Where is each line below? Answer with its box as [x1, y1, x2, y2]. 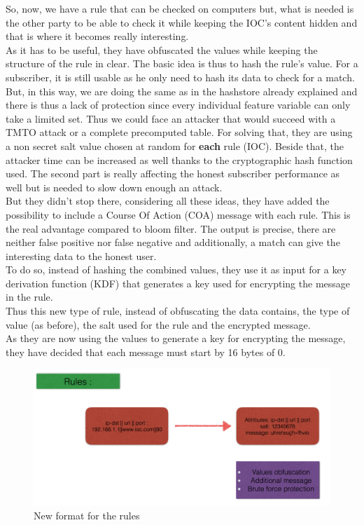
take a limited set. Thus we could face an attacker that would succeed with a [6, 111, 336, 125]
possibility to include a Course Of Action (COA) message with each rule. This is [6, 207, 351, 221]
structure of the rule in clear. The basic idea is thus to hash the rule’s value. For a [6, 56, 358, 71]
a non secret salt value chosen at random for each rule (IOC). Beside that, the [6, 138, 344, 153]
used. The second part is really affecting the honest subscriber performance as [6, 166, 340, 181]
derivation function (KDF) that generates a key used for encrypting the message [6, 275, 351, 290]
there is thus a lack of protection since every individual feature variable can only [6, 97, 351, 112]
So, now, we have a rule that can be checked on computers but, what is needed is [6, 1, 354, 15]
